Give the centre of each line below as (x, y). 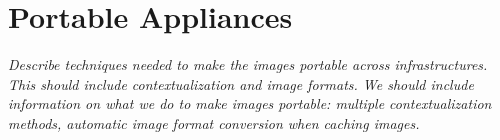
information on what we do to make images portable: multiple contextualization (250, 103)
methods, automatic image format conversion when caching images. (214, 122)
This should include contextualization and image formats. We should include (241, 83)
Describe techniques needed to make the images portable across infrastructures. (248, 64)
